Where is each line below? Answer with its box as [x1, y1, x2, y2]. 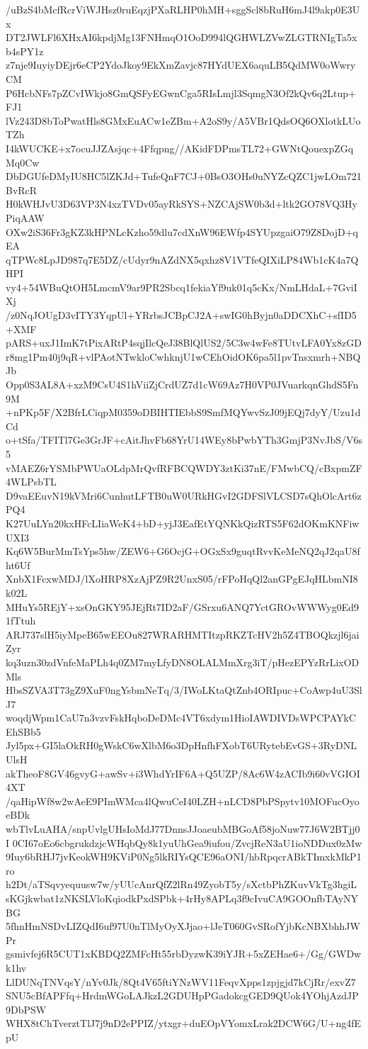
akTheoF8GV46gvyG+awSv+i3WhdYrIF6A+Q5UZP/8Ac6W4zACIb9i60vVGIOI [6, 765, 360, 780]
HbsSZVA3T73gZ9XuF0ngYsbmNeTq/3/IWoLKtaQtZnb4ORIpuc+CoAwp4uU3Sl [6, 683, 362, 697]
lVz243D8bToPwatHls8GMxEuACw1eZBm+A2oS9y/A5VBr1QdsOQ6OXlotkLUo [6, 113, 361, 128]
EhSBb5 [6, 724, 41, 739]
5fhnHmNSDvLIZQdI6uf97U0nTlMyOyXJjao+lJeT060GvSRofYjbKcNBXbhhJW [6, 919, 360, 933]
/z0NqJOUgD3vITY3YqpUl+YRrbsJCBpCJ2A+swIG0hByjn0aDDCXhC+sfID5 [6, 308, 357, 322]
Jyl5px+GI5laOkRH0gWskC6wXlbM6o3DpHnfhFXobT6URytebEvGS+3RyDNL [6, 738, 357, 753]
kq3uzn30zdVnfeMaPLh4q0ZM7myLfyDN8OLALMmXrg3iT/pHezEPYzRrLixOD [6, 654, 360, 669]
